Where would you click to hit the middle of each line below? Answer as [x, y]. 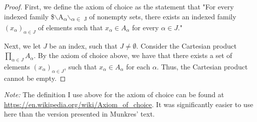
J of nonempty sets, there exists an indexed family [160, 17]
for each [138, 66]
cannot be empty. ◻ [35, 78]
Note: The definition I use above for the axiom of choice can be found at [114, 94]
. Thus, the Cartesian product [202, 66]
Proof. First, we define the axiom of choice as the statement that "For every [119, 6]
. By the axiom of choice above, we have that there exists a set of [133, 55]
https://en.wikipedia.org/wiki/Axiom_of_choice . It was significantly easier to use [129, 104]
